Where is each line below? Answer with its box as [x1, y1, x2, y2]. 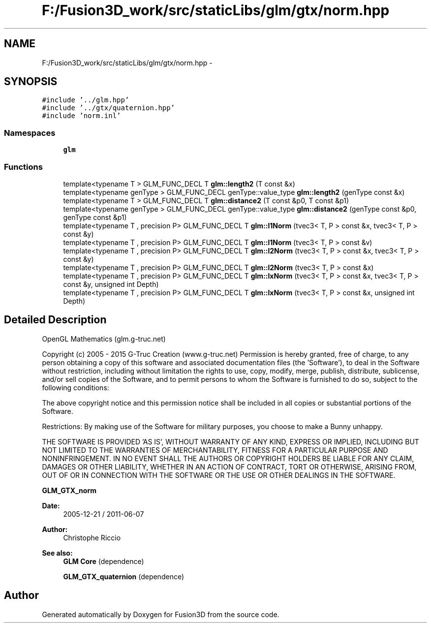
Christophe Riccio [63, 533, 121, 542]
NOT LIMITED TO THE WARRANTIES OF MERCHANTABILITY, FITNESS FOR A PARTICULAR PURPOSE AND [42, 445, 388, 454]
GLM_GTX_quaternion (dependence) [63, 572, 185, 581]
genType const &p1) [63, 213, 127, 221]
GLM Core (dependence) [63, 557, 144, 565]
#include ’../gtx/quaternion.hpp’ [42, 104, 175, 112]
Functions [4, 161, 43, 172]
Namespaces [4, 127, 56, 138]
